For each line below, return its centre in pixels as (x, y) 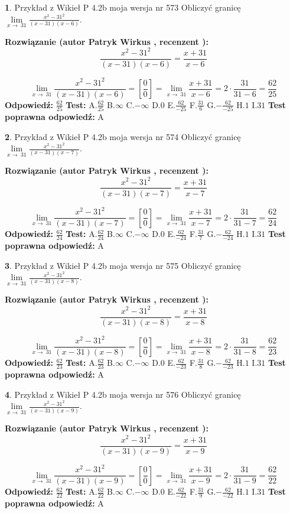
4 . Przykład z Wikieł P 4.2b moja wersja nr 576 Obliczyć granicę (123, 394)
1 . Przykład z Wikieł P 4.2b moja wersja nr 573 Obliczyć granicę (123, 7)
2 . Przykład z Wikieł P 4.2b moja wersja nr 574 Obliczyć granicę (123, 136)
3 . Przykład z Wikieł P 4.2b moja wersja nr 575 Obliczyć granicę (123, 265)
